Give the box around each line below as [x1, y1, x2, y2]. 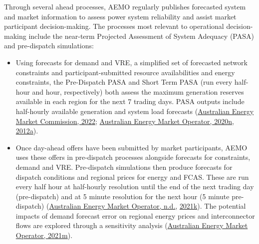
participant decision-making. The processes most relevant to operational [4, 21, 224, 31]
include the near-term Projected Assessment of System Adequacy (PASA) [28, 30, 254, 41]
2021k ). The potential [179, 201, 246, 211]
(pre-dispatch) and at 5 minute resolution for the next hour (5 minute [15, 191, 230, 201]
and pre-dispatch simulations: [4, 40, 94, 51]
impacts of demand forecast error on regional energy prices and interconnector [15, 210, 255, 221]
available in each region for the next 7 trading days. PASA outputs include [15, 96, 245, 107]
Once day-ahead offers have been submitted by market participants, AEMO [15, 142, 248, 152]
